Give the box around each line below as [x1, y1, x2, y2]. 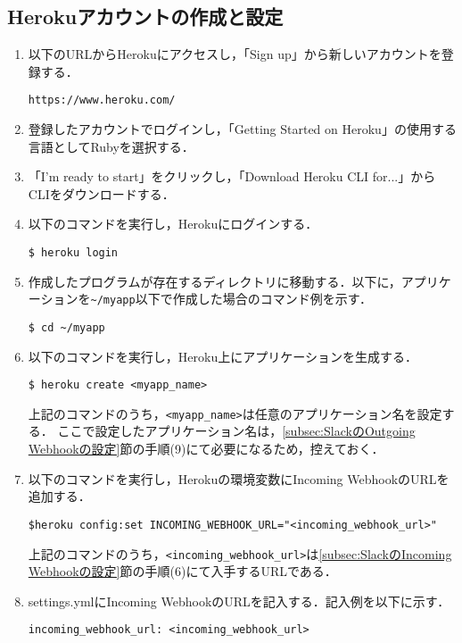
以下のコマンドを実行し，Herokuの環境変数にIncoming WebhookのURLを [28, 469, 450, 488]
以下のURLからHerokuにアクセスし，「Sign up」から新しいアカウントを [28, 45, 441, 63]
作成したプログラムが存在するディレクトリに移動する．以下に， [28, 271, 401, 290]
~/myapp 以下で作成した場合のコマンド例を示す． [90, 289, 373, 308]
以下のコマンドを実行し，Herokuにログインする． [28, 214, 318, 233]
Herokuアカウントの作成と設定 [7, 3, 284, 30]
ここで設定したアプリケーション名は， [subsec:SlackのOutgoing [57, 422, 416, 440]
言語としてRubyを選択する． [28, 137, 194, 155]
